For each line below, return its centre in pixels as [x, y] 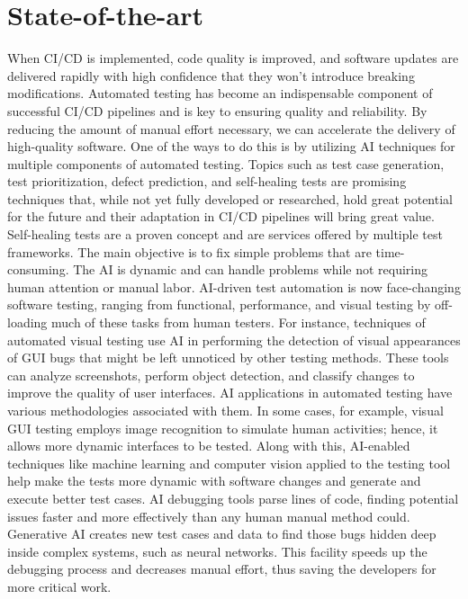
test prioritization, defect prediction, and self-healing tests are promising [207, 181]
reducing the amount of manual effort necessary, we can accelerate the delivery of [231, 128]
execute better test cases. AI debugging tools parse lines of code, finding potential [233, 498]
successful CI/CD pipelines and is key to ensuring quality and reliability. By [217, 110]
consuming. [38, 269]
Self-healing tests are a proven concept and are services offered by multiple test [225, 234]
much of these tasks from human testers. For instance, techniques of [238, 322]
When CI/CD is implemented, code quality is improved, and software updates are [233, 58]
